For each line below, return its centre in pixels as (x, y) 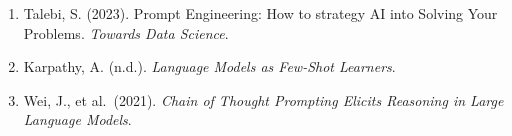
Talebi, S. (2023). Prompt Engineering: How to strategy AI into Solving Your (260, 13)
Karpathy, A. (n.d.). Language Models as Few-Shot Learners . (209, 66)
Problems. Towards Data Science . (126, 32)
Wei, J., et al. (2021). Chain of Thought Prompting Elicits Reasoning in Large (263, 99)
